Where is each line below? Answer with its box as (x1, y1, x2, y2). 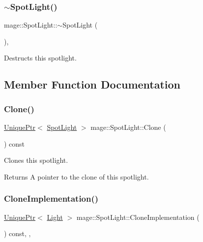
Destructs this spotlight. (4, 53, 77, 63)
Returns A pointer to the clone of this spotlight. (4, 171, 149, 181)
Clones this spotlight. (4, 155, 68, 165)
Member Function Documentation (4, 77, 181, 92)
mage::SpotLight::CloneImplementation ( (76, 212, 200, 222)
